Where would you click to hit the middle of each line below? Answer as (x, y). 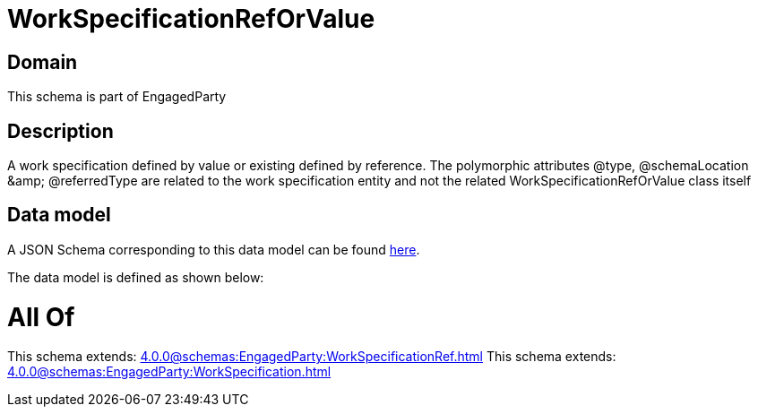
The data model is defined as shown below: (136, 277)
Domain (43, 62)
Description (60, 131)
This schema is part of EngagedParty (117, 97)
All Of (41, 317)
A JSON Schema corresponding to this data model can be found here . (214, 249)
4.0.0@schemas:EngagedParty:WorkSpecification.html (169, 372)
